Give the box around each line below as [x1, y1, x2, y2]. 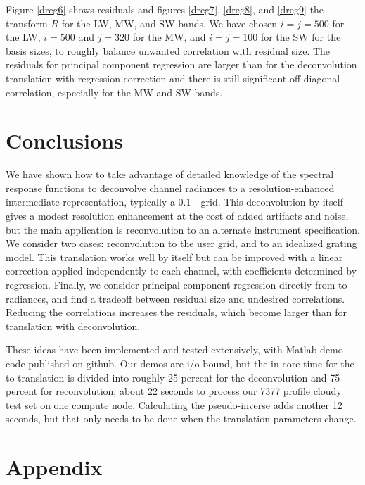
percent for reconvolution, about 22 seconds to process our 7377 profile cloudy [6, 384, 342, 398]
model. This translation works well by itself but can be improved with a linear [6, 249, 343, 264]
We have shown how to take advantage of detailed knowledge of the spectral [6, 167, 334, 182]
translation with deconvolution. [6, 318, 141, 333]
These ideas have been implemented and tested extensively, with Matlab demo [6, 342, 343, 357]
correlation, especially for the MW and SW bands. [6, 84, 223, 99]
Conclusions [6, 126, 123, 155]
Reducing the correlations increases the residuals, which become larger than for [6, 305, 347, 320]
